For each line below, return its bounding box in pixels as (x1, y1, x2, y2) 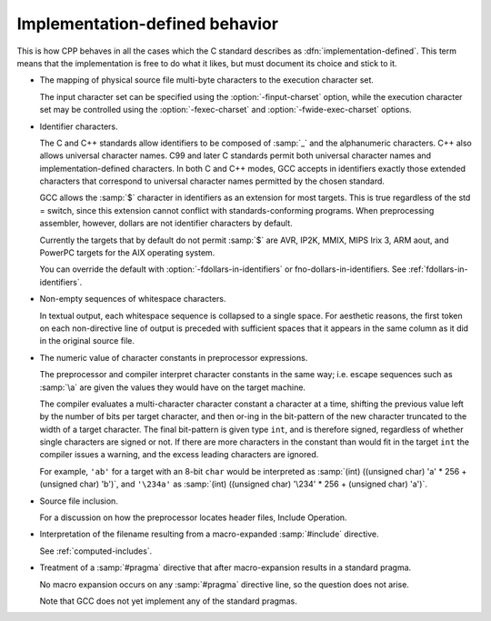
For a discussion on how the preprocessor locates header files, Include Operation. (39, 512, 347, 523)
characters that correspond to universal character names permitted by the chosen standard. (39, 175, 386, 186)
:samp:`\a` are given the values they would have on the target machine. (39, 382, 306, 393)
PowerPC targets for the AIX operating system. (39, 247, 215, 258)
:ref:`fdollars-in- (407, 264, 468, 275)
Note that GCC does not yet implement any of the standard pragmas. (39, 596, 297, 606)
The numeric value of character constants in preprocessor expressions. (39, 352, 308, 363)
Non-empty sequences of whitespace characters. (39, 294, 226, 305)
